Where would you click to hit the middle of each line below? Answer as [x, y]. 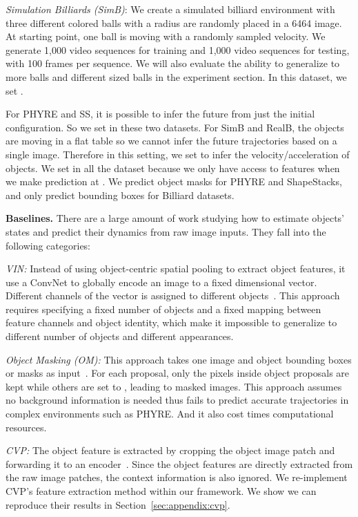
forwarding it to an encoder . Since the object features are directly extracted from [179, 463]
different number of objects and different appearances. [120, 336]
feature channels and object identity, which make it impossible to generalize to [171, 322]
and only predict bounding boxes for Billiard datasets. [120, 195]
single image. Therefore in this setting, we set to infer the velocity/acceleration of [178, 154]
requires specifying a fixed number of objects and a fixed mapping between [163, 309]
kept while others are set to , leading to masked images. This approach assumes [174, 386]
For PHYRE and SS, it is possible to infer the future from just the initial [160, 114]
